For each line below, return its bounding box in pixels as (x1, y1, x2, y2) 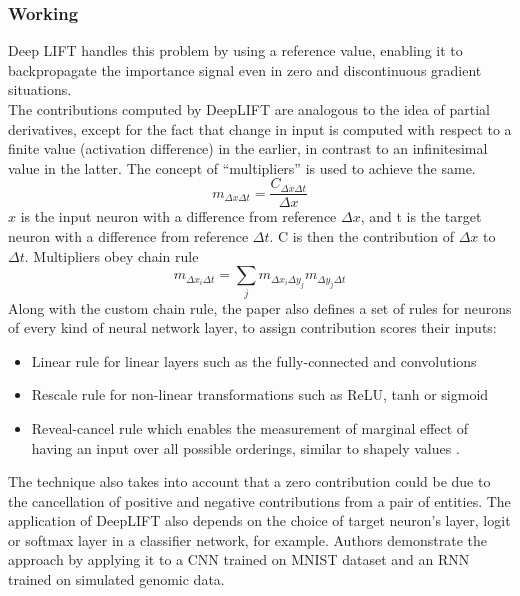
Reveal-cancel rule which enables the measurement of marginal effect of (31, 417, 469, 438)
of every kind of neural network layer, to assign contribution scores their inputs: (8, 317, 497, 338)
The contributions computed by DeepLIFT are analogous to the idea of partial (8, 99, 490, 119)
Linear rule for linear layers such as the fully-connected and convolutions (31, 350, 477, 371)
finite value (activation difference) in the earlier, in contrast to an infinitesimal (8, 138, 488, 159)
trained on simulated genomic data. (8, 569, 225, 590)
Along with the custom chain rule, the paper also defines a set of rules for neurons (8, 297, 512, 318)
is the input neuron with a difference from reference (20, 206, 337, 227)
